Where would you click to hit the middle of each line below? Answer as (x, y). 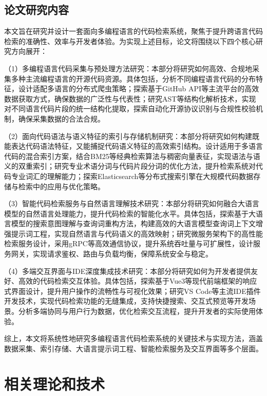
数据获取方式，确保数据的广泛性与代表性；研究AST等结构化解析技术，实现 (130, 98)
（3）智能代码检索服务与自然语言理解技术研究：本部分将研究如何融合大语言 (132, 203)
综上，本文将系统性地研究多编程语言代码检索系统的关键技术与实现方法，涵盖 (133, 338)
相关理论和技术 (55, 383)
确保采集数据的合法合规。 (61, 118)
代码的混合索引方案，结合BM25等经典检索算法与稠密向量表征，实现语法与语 (132, 156)
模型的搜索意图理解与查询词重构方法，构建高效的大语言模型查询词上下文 (133, 223)
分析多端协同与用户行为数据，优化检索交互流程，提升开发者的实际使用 (137, 311)
